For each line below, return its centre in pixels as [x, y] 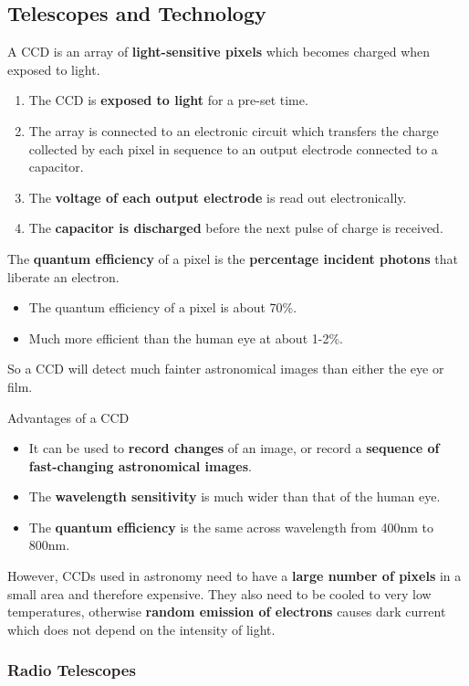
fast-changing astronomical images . [141, 465]
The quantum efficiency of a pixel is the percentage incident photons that [233, 258]
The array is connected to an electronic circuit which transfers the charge [234, 130]
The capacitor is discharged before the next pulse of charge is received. [236, 228]
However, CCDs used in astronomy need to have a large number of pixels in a [234, 576]
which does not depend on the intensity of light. [141, 629]
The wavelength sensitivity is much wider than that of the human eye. [234, 496]
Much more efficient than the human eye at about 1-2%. [186, 338]
